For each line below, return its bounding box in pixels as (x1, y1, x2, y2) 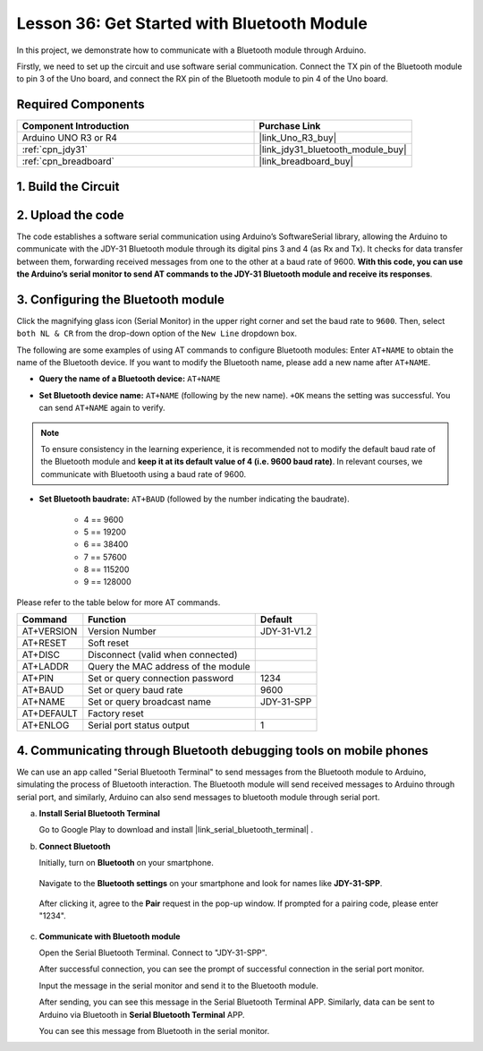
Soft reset (88, 637, 130, 649)
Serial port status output (88, 719, 190, 731)
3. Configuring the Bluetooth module (16, 292, 225, 307)
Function (88, 613, 127, 626)
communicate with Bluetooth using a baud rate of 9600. (40, 468, 246, 479)
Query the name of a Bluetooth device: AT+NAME (38, 373, 221, 384)
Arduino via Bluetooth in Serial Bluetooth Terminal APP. (38, 1009, 245, 1020)
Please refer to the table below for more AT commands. (16, 596, 221, 608)
